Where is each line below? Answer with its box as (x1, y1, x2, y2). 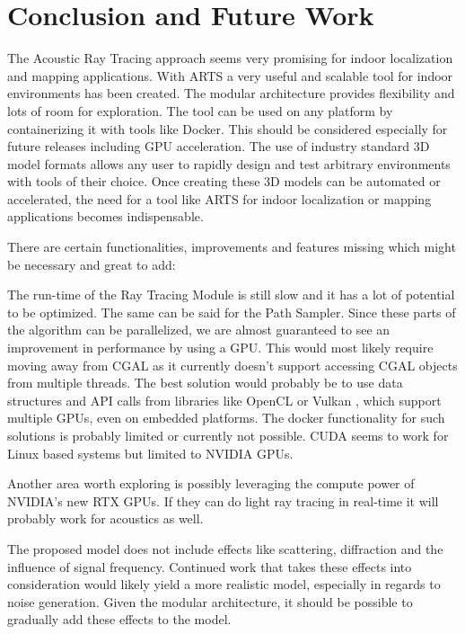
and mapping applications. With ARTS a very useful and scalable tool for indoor (7, 66, 453, 85)
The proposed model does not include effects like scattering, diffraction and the (7, 539, 443, 558)
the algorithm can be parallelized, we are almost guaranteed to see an (7, 320, 390, 339)
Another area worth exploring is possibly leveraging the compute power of (7, 474, 415, 493)
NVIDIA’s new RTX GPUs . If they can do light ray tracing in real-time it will (7, 491, 439, 510)
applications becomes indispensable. (7, 207, 204, 226)
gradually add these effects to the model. (7, 610, 232, 629)
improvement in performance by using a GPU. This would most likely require (7, 338, 434, 357)
